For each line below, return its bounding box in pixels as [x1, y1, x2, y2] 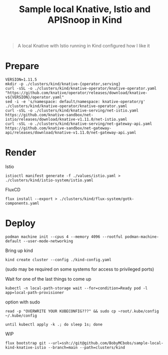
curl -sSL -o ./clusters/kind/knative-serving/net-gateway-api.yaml [5, 121, 152, 127]
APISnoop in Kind [47, 14, 122, 26]
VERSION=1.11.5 [5, 77, 37, 82]
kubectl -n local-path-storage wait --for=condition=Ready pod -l [5, 286, 148, 291]
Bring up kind [5, 247, 33, 253]
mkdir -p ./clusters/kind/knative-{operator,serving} [5, 82, 121, 87]
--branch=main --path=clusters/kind [48, 345, 125, 350]
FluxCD [5, 187, 21, 193]
